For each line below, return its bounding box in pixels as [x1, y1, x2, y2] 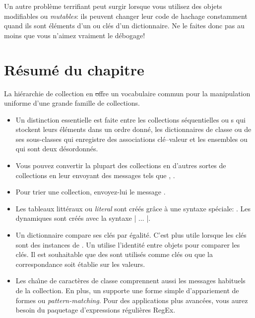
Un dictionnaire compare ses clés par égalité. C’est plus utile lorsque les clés [15, 230, 247, 240]
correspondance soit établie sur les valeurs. [15, 258, 145, 269]
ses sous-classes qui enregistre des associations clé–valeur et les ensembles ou [15, 133, 248, 144]
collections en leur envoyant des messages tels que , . [15, 170, 175, 180]
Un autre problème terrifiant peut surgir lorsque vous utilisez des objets [4, 1, 222, 11]
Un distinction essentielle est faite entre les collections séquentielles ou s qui [15, 114, 246, 125]
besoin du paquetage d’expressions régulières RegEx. [15, 305, 176, 315]
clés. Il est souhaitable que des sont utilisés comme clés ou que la [15, 249, 213, 259]
